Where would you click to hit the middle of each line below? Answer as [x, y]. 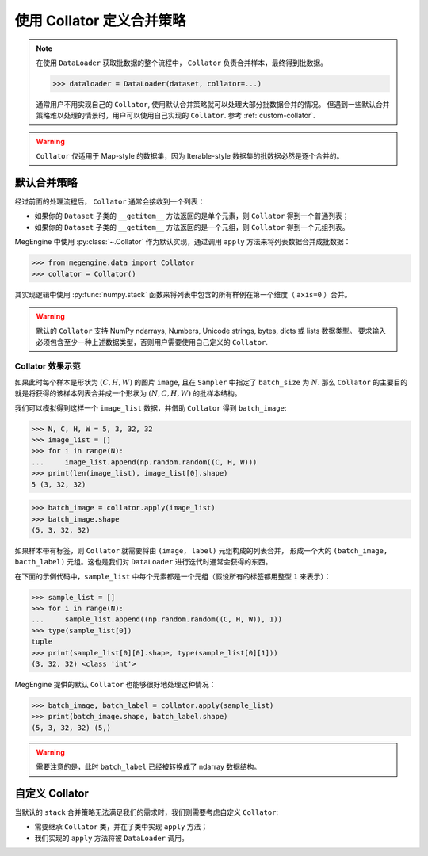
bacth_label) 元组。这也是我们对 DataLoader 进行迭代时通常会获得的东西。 [143, 562]
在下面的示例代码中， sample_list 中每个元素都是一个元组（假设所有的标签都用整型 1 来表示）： [173, 576]
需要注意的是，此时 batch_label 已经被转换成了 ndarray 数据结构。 [149, 767]
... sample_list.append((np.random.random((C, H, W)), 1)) [157, 619]
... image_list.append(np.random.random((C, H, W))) [144, 462]
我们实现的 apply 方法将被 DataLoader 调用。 [112, 838]
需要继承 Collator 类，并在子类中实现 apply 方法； [121, 827]
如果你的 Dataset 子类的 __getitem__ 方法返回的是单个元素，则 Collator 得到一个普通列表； [192, 216]
